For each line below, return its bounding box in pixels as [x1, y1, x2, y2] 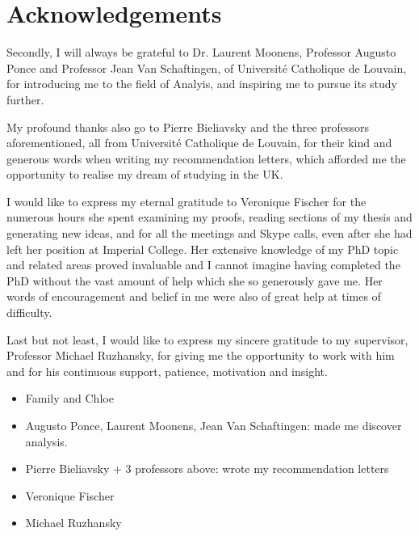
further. [6, 91, 44, 108]
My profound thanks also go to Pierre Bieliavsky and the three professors [6, 118, 370, 135]
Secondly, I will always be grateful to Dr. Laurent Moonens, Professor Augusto [6, 44, 396, 61]
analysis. [25, 433, 68, 449]
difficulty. [6, 304, 52, 321]
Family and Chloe [25, 390, 114, 407]
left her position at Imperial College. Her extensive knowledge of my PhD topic [6, 240, 399, 257]
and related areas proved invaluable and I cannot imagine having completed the [6, 256, 400, 273]
